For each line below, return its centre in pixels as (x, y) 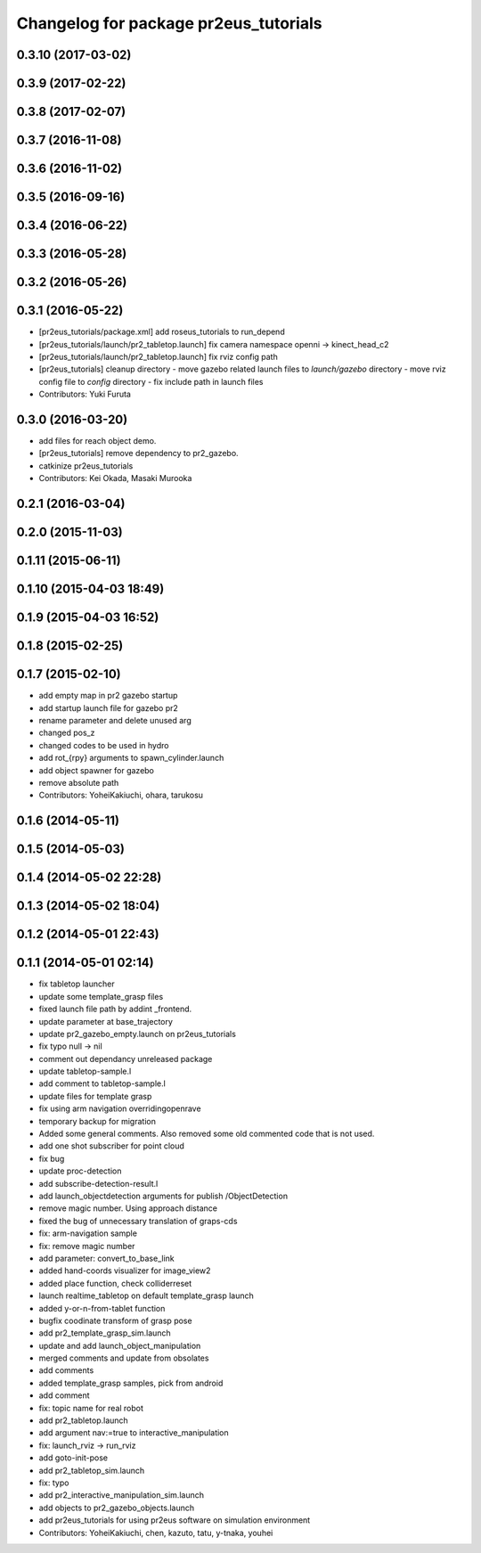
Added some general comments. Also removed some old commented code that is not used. (207, 1134)
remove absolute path (79, 782)
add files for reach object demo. (98, 441)
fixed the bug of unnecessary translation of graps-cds (138, 1221)
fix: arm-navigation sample (88, 1233)
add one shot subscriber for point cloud (111, 1146)
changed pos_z (67, 733)
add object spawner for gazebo (97, 770)
